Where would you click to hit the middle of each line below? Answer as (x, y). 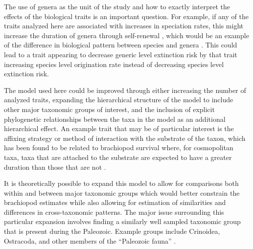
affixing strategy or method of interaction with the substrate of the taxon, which (125, 138)
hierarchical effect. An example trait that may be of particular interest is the (119, 128)
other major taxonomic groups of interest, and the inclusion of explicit (109, 109)
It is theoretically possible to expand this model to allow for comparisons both (121, 183)
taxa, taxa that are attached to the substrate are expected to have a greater (118, 157)
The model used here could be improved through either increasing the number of (125, 90)
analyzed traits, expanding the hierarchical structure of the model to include (119, 100)
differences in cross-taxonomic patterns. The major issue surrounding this (114, 212)
